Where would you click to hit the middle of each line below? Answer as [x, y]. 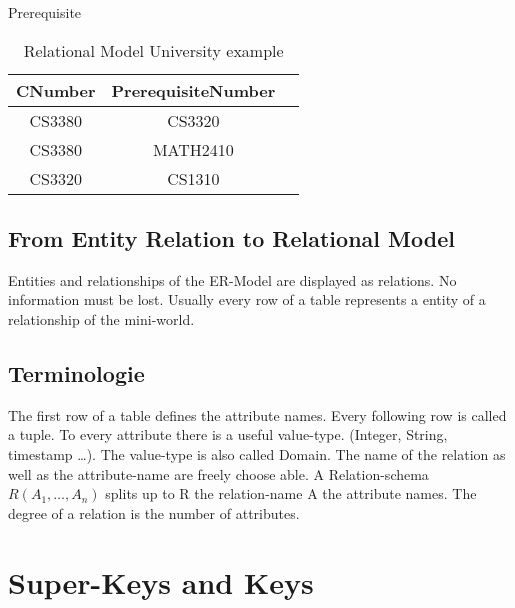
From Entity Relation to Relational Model [231, 237]
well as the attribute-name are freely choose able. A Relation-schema [218, 473]
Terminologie [76, 372]
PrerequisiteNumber [193, 90]
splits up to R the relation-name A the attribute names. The [291, 493]
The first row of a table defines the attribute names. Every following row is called [257, 414]
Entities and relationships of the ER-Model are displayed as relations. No [232, 279]
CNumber [56, 90]
